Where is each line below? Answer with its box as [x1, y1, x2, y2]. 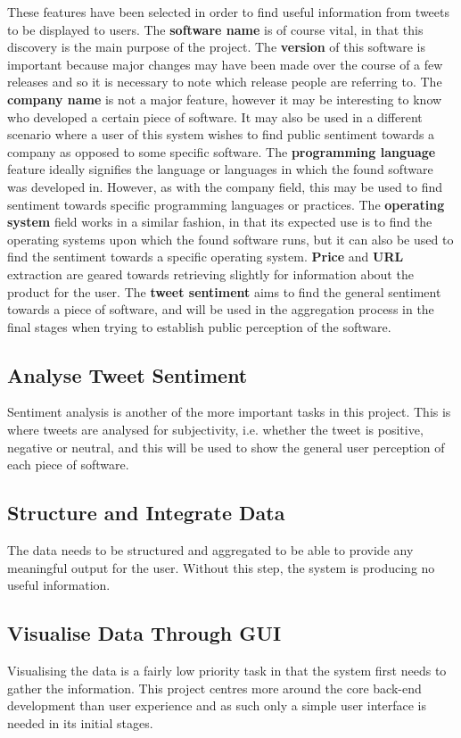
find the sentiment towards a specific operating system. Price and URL [7, 247, 404, 266]
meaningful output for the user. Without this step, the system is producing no [7, 558, 435, 576]
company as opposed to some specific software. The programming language [7, 142, 436, 161]
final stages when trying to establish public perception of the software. [7, 317, 391, 336]
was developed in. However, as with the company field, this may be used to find [7, 177, 442, 195]
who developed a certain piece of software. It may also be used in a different [7, 107, 423, 126]
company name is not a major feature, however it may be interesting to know [7, 89, 442, 108]
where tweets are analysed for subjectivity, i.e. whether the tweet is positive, [7, 420, 424, 439]
